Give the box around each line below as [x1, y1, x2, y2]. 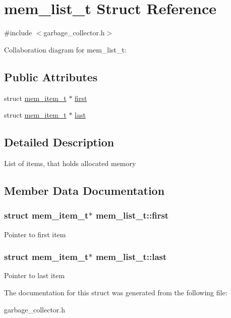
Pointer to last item [4, 270, 65, 281]
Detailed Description [4, 134, 114, 150]
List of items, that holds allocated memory [4, 157, 136, 168]
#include [4, 27, 32, 38]
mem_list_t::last [95, 250, 167, 263]
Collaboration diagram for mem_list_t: [4, 44, 127, 55]
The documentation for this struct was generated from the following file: [4, 287, 227, 297]
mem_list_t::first [95, 209, 169, 222]
